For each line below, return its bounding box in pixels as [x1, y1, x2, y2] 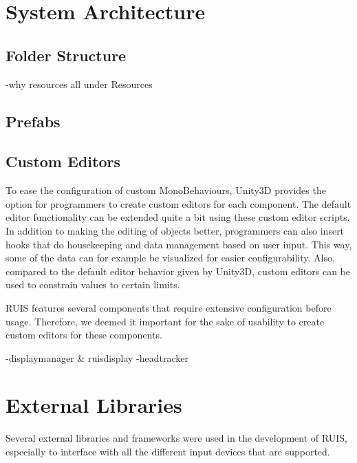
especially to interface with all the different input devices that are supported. [6, 444, 330, 458]
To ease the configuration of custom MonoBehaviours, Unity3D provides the [6, 183, 326, 197]
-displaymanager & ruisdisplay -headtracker [6, 350, 189, 365]
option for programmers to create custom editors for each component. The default [6, 196, 351, 211]
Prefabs [6, 110, 61, 131]
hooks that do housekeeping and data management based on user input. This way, [6, 237, 352, 251]
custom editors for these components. [6, 327, 162, 342]
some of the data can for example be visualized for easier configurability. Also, [6, 250, 335, 265]
